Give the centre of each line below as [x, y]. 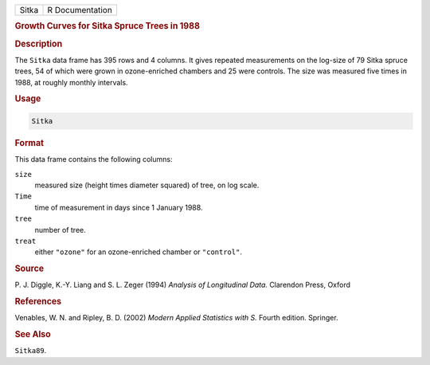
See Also [33, 335]
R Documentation [80, 10]
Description [39, 44]
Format [29, 143]
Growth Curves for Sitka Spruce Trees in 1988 [107, 26]
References [38, 301]
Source [29, 269]
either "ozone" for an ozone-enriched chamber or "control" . [139, 252]
